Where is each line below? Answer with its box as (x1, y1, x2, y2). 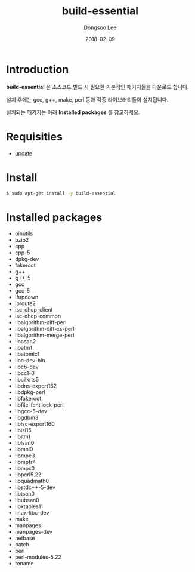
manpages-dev (14, 528, 52, 536)
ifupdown (14, 294, 39, 301)
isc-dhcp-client (14, 306, 53, 313)
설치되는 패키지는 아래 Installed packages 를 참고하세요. (6, 109, 140, 116)
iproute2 (14, 300, 36, 307)
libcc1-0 (14, 370, 35, 377)
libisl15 (14, 427, 32, 434)
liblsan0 (14, 439, 35, 447)
